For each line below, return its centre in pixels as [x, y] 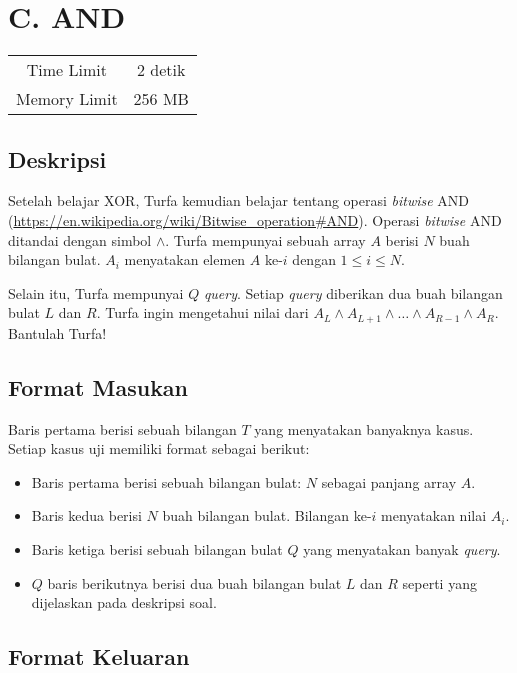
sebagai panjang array [389, 481]
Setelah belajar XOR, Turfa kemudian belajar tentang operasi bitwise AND [239, 200]
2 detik [161, 70]
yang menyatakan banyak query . [402, 548]
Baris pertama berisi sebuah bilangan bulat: [166, 481]
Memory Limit [67, 99]
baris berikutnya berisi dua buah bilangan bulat [194, 582]
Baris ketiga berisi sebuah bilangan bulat [157, 548]
